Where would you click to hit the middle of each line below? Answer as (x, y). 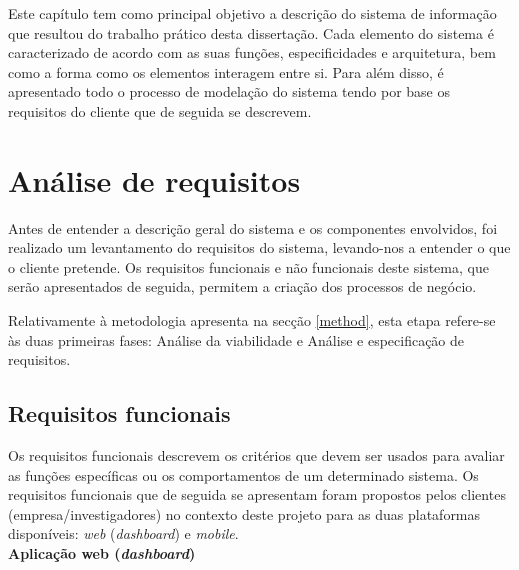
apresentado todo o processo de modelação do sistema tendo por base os (229, 91)
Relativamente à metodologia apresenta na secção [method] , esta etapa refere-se (252, 320)
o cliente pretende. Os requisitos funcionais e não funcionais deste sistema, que (248, 266)
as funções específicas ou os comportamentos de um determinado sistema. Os (243, 474)
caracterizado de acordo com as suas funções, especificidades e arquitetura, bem (252, 52)
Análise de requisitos (154, 179)
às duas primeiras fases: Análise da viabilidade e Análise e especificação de (236, 339)
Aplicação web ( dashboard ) (102, 553)
